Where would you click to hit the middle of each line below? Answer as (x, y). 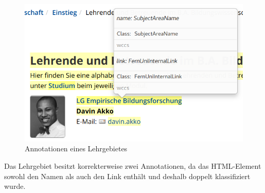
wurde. (15, 186)
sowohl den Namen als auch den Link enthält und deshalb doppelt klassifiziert (127, 176)
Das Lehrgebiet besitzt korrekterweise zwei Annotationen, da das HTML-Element (133, 166)
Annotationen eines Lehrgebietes (76, 148)
